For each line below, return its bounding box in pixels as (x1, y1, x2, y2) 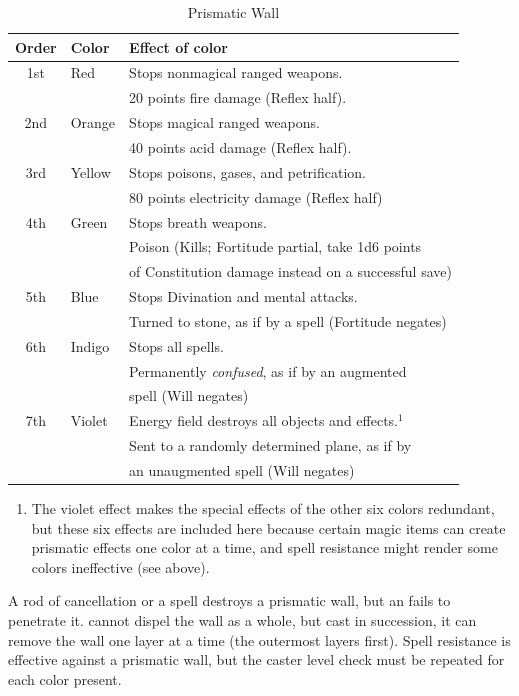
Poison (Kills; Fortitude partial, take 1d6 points (129, 236, 422, 257)
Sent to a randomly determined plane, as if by (129, 435, 412, 456)
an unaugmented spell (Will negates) (129, 459, 355, 480)
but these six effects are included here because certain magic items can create (31, 517, 506, 538)
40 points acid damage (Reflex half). (129, 136, 352, 157)
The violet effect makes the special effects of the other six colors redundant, (31, 498, 495, 519)
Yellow (70, 161, 111, 182)
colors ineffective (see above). (31, 556, 210, 577)
